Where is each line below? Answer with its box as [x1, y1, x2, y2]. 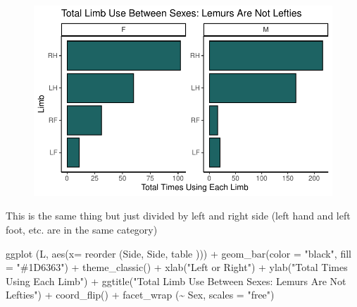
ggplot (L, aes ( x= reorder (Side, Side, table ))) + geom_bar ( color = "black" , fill [6, 246, 351, 260]
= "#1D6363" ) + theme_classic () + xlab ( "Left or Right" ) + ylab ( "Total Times [6, 260, 348, 275]
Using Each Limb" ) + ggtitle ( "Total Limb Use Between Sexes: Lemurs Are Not [6, 273, 346, 288]
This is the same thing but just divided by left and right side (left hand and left [6, 208, 351, 223]
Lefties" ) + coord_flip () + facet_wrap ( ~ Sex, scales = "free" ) [6, 287, 275, 302]
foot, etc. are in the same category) [6, 222, 158, 236]
